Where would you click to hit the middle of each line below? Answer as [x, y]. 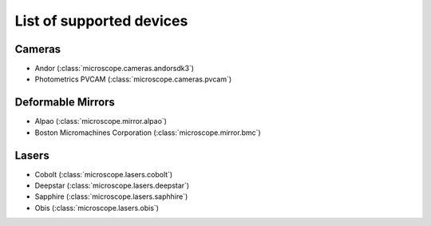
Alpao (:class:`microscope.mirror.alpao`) [101, 121]
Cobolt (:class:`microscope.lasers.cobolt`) [104, 174]
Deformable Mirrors [65, 103]
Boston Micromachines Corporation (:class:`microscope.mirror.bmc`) [148, 133]
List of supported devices [101, 21]
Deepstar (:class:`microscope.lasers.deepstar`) [112, 186]
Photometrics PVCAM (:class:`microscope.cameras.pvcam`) [133, 79]
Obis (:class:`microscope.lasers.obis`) [97, 208]
